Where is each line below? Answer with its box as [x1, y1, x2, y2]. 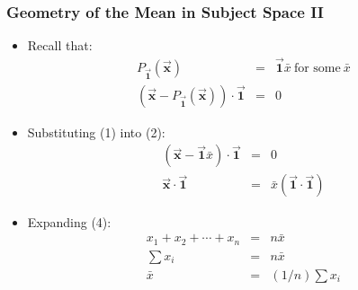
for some [293, 62, 341, 75]
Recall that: [27, 36, 93, 55]
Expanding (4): [27, 212, 112, 231]
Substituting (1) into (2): [27, 122, 166, 141]
